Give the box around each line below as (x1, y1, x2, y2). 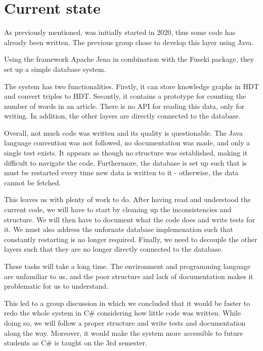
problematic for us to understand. (4, 281, 109, 291)
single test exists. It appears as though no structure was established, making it (4, 147, 248, 158)
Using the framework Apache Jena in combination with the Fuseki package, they (4, 54, 254, 64)
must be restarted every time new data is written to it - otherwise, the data (4, 167, 239, 178)
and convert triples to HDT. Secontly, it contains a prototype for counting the (4, 91, 246, 101)
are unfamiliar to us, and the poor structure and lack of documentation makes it (4, 270, 253, 281)
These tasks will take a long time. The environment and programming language (4, 261, 251, 271)
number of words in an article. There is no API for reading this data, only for (4, 100, 245, 111)
